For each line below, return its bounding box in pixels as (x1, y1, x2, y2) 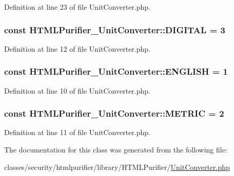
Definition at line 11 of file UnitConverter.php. (4, 127, 150, 138)
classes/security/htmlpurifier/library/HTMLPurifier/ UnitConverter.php (4, 161, 230, 172)
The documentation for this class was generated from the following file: (4, 144, 227, 155)
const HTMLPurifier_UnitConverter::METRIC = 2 (4, 107, 224, 120)
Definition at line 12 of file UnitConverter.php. (4, 43, 150, 54)
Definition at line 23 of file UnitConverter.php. (4, 2, 150, 12)
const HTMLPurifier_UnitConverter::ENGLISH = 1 (4, 65, 228, 78)
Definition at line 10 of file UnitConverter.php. (4, 85, 150, 96)
